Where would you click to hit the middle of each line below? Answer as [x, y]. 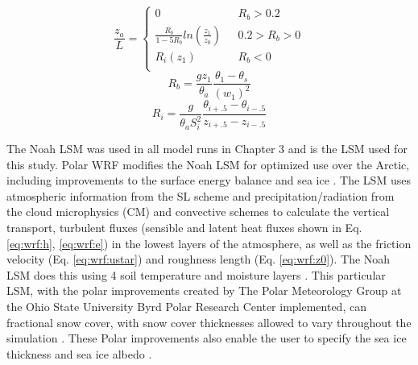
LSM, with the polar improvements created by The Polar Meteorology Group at [204, 290]
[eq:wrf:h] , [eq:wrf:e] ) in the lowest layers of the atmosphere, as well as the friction [209, 243]
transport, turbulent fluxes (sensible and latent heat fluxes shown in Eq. [184, 228]
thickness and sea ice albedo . [79, 353]
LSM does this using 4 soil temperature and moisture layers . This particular [196, 274]
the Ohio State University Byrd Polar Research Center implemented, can [186, 306]
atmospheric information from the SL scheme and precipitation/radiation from [201, 195]
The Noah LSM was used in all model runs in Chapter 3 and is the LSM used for [207, 149]
